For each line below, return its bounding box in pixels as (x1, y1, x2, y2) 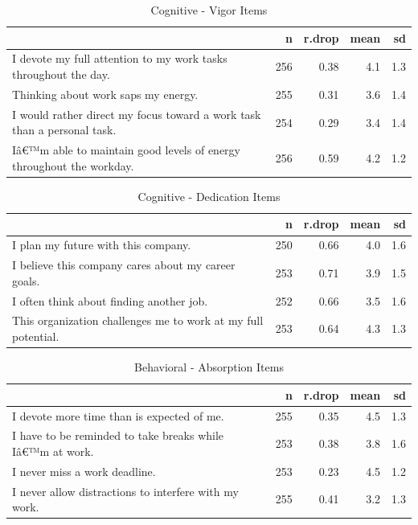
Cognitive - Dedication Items (137, 187, 281, 204)
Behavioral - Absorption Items (134, 359, 284, 375)
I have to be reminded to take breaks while (12, 427, 224, 444)
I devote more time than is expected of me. (12, 407, 224, 424)
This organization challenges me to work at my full (12, 312, 264, 329)
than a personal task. (12, 121, 117, 138)
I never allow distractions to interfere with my (12, 482, 239, 499)
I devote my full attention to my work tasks (12, 50, 227, 67)
